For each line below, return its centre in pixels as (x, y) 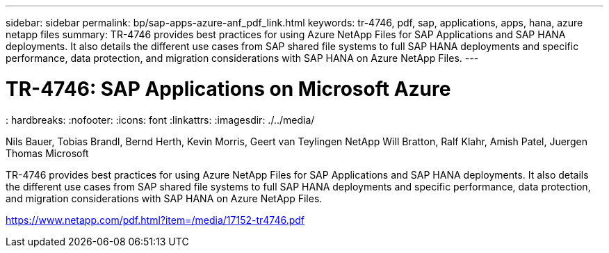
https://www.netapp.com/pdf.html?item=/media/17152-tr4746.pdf (155, 220)
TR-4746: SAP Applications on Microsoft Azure (228, 89)
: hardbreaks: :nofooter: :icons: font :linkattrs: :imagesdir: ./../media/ (160, 120)
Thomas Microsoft (47, 153)
